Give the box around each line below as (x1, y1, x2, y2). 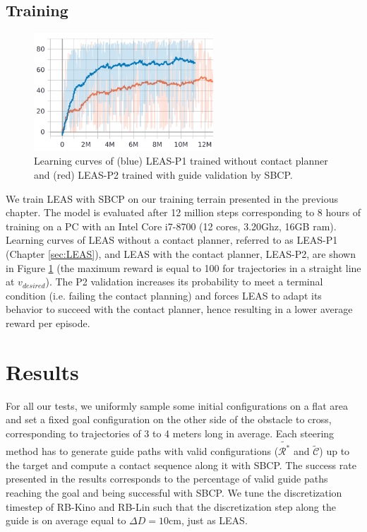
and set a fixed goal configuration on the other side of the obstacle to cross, (6, 412, 332, 427)
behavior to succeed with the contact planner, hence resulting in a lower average (6, 302, 353, 317)
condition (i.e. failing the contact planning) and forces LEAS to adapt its (6, 288, 322, 302)
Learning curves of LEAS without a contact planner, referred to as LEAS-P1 (6, 232, 338, 247)
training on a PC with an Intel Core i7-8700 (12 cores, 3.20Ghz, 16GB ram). (6, 218, 337, 233)
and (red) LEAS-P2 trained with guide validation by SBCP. (34, 167, 293, 182)
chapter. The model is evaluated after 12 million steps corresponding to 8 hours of (6, 205, 361, 220)
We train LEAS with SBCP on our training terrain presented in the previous (6, 191, 339, 206)
